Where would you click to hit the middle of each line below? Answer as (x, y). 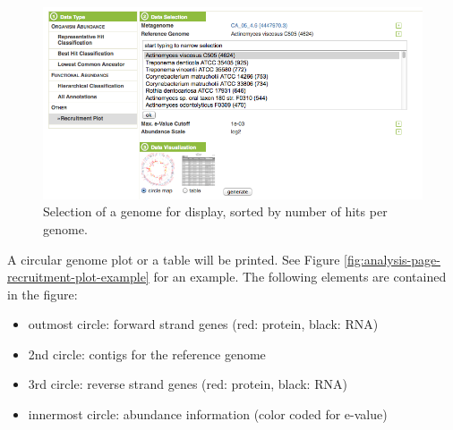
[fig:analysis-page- (392, 259)
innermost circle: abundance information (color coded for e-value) (208, 414)
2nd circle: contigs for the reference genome (147, 354)
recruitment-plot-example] (78, 277)
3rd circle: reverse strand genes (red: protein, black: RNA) (188, 384)
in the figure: (43, 294)
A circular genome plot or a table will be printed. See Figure (174, 259)
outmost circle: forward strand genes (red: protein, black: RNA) (203, 324)
